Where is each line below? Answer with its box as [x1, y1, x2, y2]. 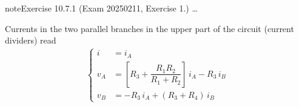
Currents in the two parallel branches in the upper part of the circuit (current [5, 22, 294, 34]
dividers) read [5, 34, 56, 47]
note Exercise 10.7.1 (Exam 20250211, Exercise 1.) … [5, 2, 198, 14]
